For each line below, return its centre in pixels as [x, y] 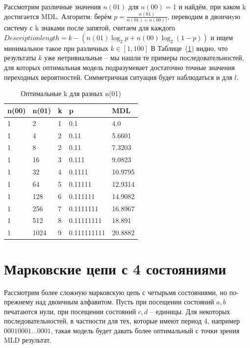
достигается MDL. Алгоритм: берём [58, 16]
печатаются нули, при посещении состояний [70, 311]
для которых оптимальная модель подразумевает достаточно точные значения [119, 67]
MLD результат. [28, 340]
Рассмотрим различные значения [52, 6]
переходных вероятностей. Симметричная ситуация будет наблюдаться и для [118, 77]
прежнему [19, 302]
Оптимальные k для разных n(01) [71, 93]
